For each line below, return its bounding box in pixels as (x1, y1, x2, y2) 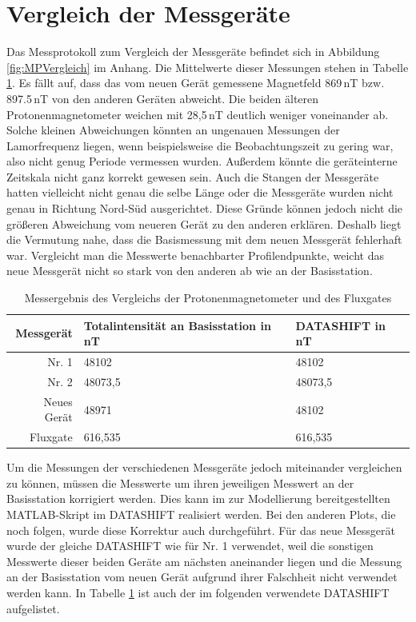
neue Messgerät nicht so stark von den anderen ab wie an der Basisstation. (6, 262, 373, 279)
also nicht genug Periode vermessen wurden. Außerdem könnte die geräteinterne (6, 153, 398, 169)
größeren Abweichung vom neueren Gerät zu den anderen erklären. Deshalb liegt (6, 215, 402, 232)
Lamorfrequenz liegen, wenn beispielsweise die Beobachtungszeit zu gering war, (6, 137, 394, 154)
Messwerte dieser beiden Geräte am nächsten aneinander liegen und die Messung (6, 552, 402, 569)
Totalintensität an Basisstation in (83, 317, 271, 333)
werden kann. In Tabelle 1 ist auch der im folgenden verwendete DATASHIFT (6, 584, 390, 601)
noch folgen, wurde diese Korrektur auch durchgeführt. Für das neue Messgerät (6, 521, 395, 538)
